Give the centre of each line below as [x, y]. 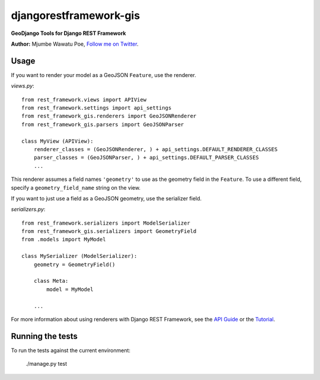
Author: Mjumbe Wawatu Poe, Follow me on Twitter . [75, 44]
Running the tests [44, 336]
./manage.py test [47, 364]
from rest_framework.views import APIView [84, 100]
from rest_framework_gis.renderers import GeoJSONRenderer [109, 116]
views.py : [23, 86]
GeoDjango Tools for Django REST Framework [68, 33]
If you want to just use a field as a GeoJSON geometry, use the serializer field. [106, 198]
